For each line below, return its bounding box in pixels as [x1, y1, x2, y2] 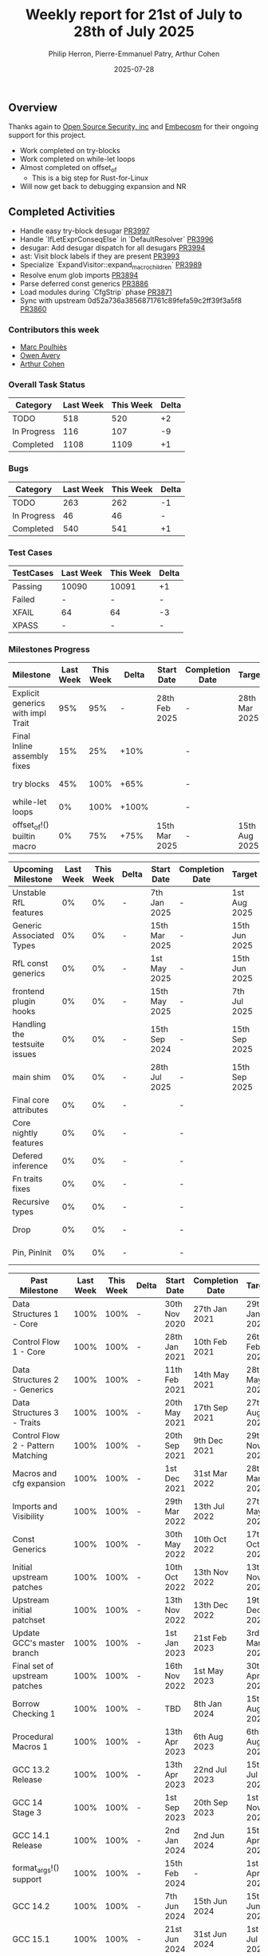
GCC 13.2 [12, 1765, 50, 1776]
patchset [12, 1615, 45, 1626]
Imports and [12, 1501, 58, 1512]
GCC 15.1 [12, 1934, 50, 1945]
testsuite [12, 1039, 45, 1050]
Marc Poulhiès [19, 342, 68, 352]
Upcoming [13, 864, 53, 875]
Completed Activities [8, 205, 116, 219]
